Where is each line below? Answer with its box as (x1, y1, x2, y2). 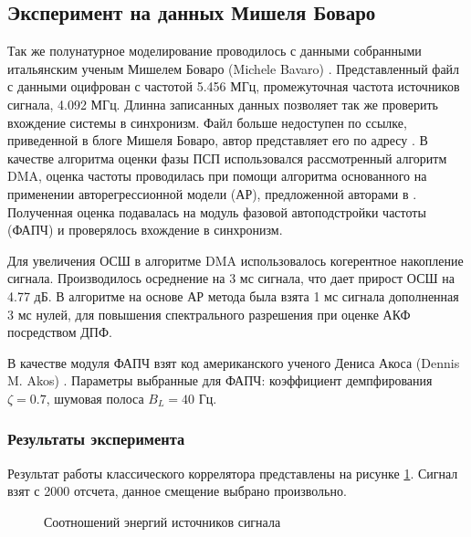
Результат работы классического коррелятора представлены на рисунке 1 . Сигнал (7, 463, 458, 482)
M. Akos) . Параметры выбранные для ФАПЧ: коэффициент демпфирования (7, 371, 433, 390)
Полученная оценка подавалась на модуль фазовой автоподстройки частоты (7, 202, 426, 221)
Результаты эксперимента (7, 427, 185, 450)
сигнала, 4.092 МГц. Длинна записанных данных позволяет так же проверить (7, 94, 438, 113)
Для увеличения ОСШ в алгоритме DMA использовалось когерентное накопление (7, 250, 464, 269)
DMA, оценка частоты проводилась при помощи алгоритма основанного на (7, 166, 427, 185)
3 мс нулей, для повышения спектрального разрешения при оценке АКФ (7, 304, 411, 323)
